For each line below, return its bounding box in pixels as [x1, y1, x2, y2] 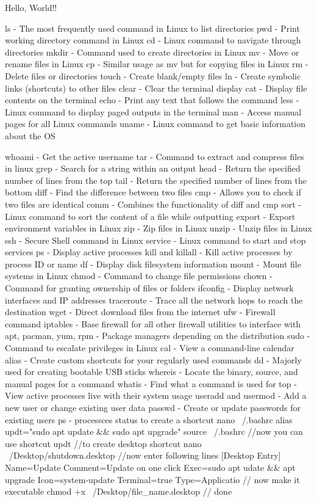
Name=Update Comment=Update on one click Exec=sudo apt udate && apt [5, 460, 296, 473]
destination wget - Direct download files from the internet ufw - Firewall [5, 305, 276, 318]
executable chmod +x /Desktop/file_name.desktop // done [5, 485, 232, 498]
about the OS [5, 129, 55, 142]
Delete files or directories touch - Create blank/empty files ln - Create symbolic [5, 69, 301, 82]
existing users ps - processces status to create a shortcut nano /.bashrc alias [5, 413, 293, 426]
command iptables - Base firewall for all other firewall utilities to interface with [5, 317, 301, 330]
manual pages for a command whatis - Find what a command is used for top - [5, 377, 297, 390]
